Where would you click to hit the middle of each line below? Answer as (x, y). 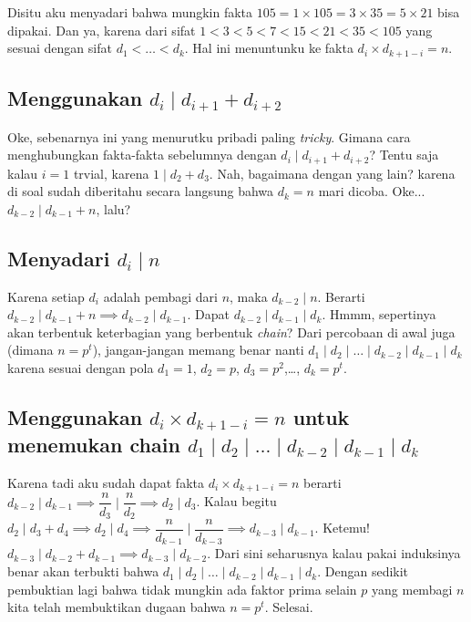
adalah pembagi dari (160, 296)
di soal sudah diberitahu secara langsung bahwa (141, 191)
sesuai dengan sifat (60, 48)
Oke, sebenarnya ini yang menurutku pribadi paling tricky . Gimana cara (209, 136)
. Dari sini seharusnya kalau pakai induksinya (334, 553)
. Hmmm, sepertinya (379, 314)
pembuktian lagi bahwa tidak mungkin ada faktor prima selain (182, 589)
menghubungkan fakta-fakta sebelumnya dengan (142, 155)
